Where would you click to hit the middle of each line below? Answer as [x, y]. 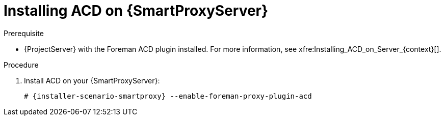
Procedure [21, 65]
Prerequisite [24, 33]
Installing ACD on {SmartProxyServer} [136, 11]
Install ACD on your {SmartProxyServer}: [92, 80]
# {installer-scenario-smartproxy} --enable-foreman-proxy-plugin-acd [168, 96]
